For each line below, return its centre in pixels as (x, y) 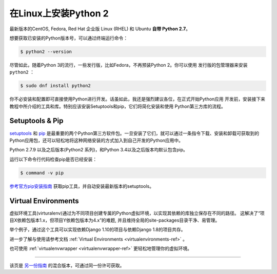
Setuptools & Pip (36, 121)
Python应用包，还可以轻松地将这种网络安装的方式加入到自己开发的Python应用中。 (96, 140)
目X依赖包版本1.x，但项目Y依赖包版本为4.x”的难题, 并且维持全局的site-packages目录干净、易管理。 (115, 220)
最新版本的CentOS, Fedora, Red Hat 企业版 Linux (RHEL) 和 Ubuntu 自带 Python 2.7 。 (100, 29)
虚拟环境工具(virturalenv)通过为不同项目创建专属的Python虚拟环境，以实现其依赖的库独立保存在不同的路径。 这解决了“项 (137, 213)
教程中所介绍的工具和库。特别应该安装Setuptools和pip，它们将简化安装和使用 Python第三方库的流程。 (117, 106)
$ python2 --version (46, 52)
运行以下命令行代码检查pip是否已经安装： (53, 159)
